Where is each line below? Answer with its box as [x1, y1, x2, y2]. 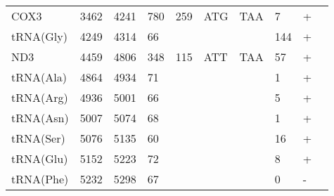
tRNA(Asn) [11, 110, 69, 126]
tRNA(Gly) [11, 28, 68, 44]
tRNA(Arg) [11, 89, 68, 105]
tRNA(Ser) [11, 130, 65, 146]
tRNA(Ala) [11, 69, 67, 85]
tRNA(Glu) [11, 150, 68, 166]
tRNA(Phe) [11, 171, 69, 187]
